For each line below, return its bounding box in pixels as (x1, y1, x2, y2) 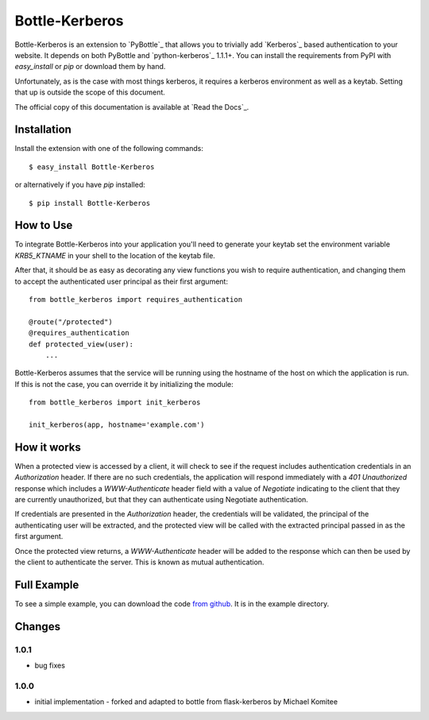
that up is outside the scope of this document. (14, 87, 166, 97)
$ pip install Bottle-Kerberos (29, 199, 151, 207)
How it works (14, 440, 81, 454)
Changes (14, 620, 61, 633)
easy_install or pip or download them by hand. (14, 62, 166, 72)
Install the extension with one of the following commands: (14, 144, 204, 153)
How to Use (14, 219, 73, 232)
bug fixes (34, 660, 65, 671)
